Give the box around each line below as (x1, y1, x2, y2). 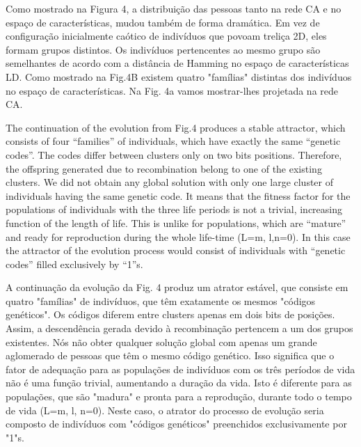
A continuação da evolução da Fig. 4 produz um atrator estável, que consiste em (6, 280, 348, 295)
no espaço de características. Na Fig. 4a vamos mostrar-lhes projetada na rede (6, 83, 339, 97)
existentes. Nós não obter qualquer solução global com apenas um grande (6, 334, 317, 349)
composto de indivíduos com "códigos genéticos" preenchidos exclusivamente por (6, 416, 347, 431)
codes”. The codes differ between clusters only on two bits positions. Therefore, (6, 147, 342, 162)
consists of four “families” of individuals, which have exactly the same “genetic (6, 134, 341, 148)
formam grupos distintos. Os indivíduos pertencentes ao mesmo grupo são (6, 42, 321, 56)
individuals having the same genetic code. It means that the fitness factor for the (6, 188, 351, 203)
